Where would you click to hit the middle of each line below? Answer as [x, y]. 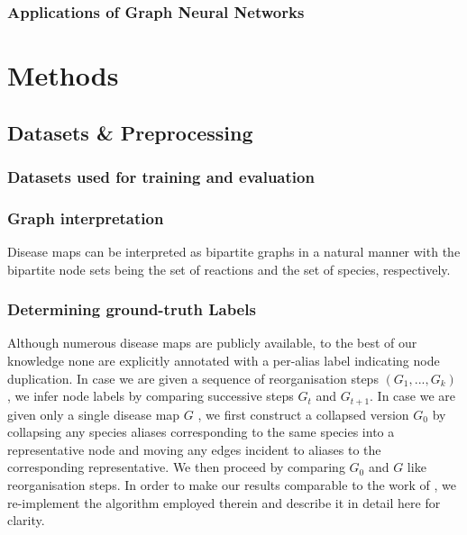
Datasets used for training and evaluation [161, 176]
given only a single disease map [94, 414]
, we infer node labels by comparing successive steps [151, 396]
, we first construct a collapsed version [303, 414]
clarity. [26, 520]
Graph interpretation [86, 218]
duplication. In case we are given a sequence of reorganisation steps [193, 378]
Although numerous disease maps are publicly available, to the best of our [212, 343]
